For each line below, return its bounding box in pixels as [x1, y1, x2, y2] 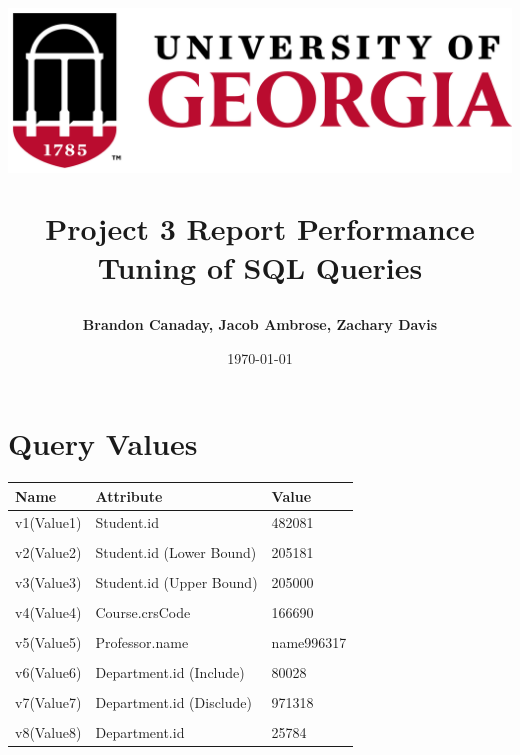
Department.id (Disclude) [95, 692, 252, 713]
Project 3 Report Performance [45, 207, 475, 248]
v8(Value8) [15, 722, 82, 743]
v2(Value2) [15, 541, 82, 562]
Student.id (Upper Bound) [95, 571, 258, 592]
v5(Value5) [15, 631, 82, 652]
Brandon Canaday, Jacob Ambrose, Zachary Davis [82, 314, 438, 335]
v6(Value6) [15, 662, 82, 683]
